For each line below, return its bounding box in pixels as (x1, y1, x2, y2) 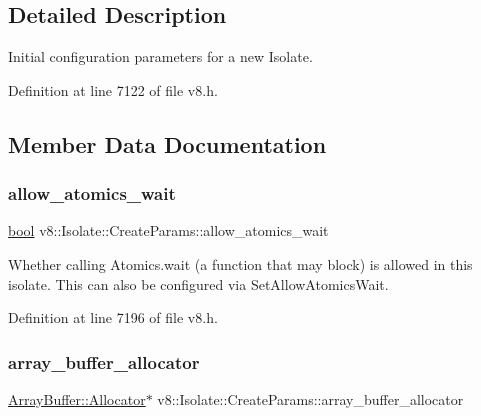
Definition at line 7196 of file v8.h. (8, 307, 218, 328)
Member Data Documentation (8, 128, 327, 159)
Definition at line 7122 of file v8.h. (8, 79, 218, 100)
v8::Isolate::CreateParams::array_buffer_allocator (157, 388, 464, 409)
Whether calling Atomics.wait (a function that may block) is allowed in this (8, 253, 473, 274)
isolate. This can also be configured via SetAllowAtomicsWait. (8, 273, 389, 294)
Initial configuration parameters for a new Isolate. (8, 46, 313, 67)
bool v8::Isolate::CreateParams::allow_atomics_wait (8, 220, 329, 241)
